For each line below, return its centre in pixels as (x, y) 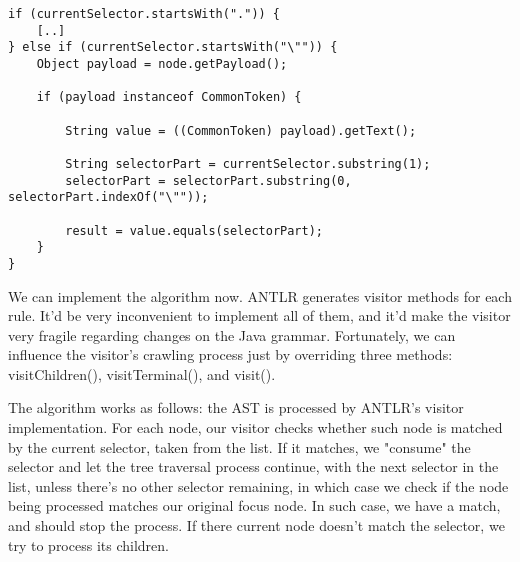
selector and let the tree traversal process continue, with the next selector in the (253, 466)
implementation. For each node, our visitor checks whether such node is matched (255, 427)
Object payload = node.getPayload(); (162, 63)
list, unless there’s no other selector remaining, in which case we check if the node (258, 485)
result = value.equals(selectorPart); (194, 230)
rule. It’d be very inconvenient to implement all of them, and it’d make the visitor (259, 315)
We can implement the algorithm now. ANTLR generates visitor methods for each (260, 295)
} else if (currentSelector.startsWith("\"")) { (173, 47)
